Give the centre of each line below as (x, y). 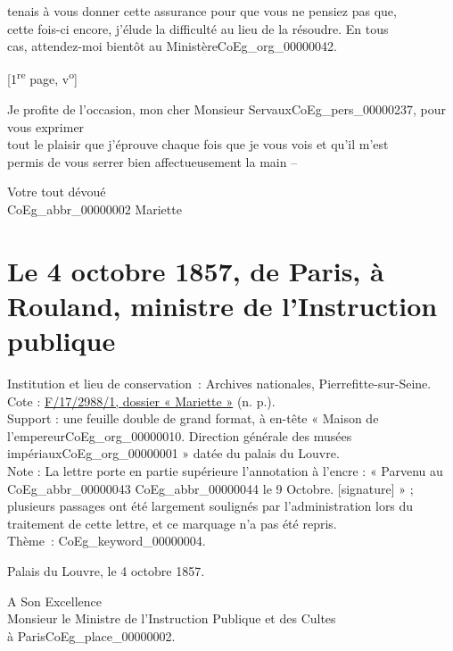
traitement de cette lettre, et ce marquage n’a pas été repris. (172, 523)
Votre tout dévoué (57, 192)
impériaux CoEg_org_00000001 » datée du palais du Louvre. (173, 453)
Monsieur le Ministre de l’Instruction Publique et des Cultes (172, 618)
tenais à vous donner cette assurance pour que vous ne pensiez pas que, (202, 11)
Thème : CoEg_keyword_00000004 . (107, 541)
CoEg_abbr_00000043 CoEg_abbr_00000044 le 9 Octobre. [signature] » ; (210, 488)
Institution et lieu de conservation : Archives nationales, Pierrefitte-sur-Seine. (219, 384)
